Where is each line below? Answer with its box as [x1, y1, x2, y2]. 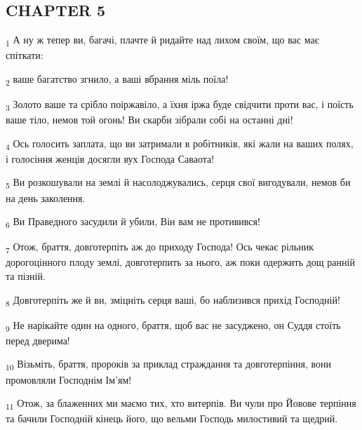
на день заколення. [6, 190, 86, 205]
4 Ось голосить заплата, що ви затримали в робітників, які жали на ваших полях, [6, 135, 354, 152]
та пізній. [6, 269, 46, 283]
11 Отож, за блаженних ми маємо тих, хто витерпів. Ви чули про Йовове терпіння [6, 396, 356, 412]
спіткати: [6, 48, 43, 62]
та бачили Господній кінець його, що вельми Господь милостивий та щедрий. [6, 411, 338, 426]
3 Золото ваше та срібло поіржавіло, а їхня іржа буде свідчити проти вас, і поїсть [6, 97, 354, 113]
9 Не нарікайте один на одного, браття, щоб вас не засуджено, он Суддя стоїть [6, 317, 341, 334]
